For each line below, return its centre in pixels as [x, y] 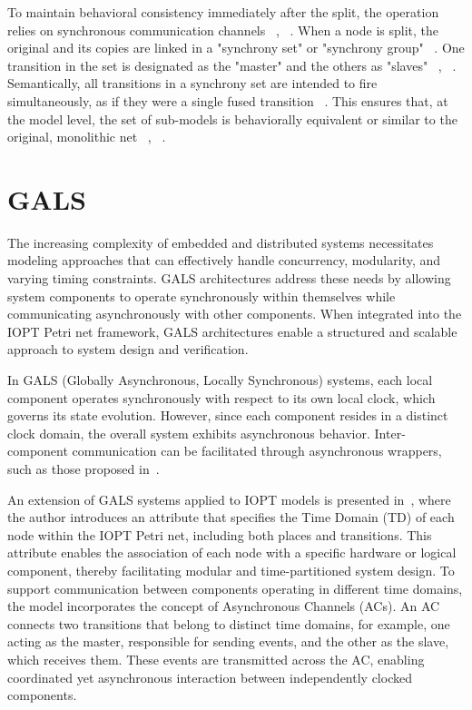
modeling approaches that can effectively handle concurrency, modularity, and [224, 260]
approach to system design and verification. [128, 349]
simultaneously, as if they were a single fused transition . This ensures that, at [228, 100]
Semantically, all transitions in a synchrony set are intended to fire [192, 83]
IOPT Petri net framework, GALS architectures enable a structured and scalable [232, 331]
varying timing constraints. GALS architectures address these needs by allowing [229, 278]
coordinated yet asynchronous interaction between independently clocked [210, 677]
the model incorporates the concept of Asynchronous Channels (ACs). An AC [224, 606]
